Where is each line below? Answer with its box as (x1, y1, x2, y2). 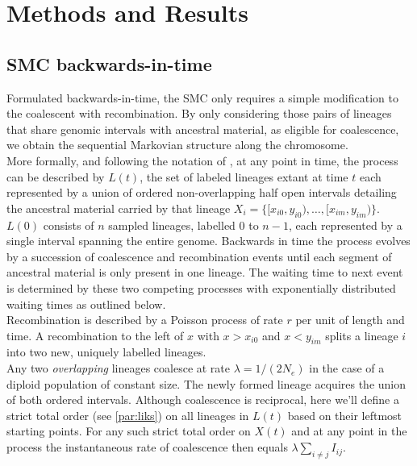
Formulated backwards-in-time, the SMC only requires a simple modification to (6, 89, 398, 106)
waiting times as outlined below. (6, 295, 166, 312)
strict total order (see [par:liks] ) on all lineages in (6, 406, 249, 423)
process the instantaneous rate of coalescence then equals (6, 439, 288, 456)
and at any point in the (291, 422, 407, 439)
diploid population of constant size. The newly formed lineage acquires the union (6, 375, 407, 392)
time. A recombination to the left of (6, 327, 184, 343)
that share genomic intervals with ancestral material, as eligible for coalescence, (6, 120, 399, 137)
